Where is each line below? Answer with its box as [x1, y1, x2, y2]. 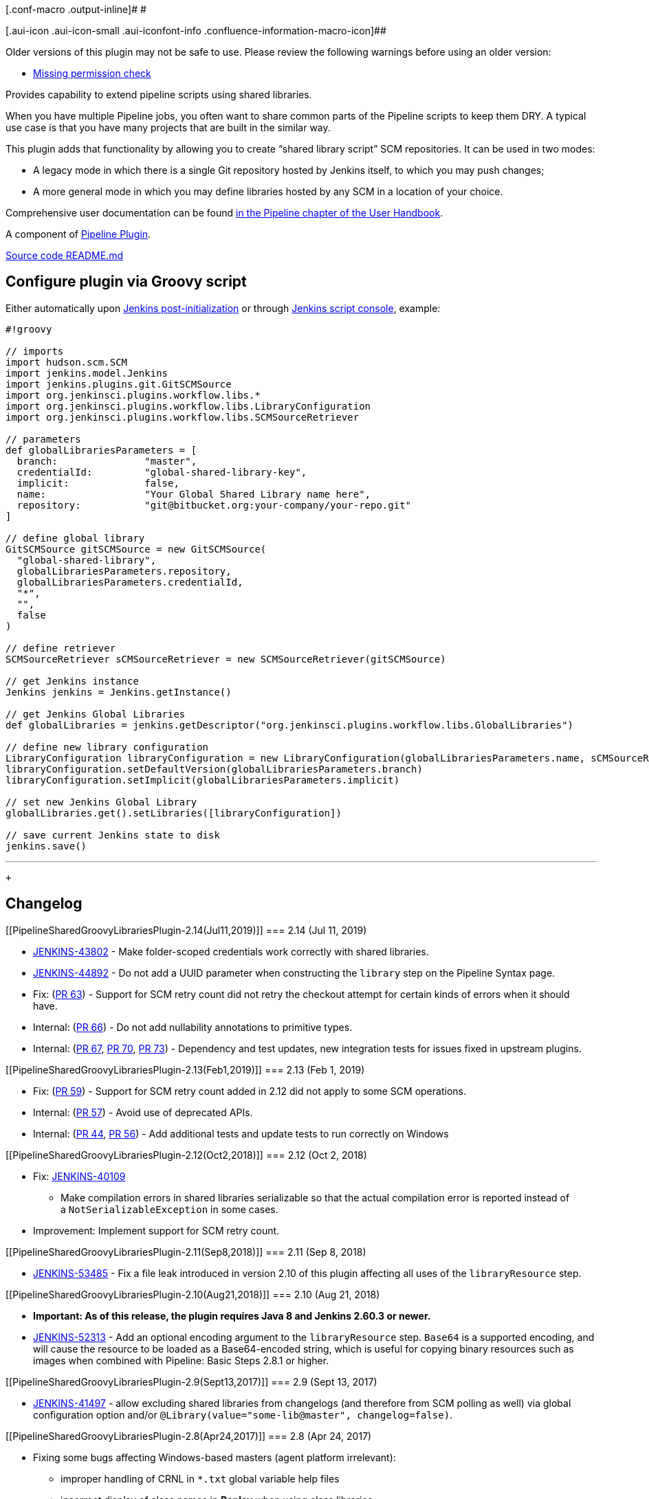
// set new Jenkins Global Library [5, 796, 197, 808]
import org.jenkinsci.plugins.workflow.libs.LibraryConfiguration [5, 400, 371, 412]
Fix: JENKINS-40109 [33, 1170, 126, 1182]
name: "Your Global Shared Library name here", [16, 488, 371, 500]
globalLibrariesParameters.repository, [16, 565, 232, 577]
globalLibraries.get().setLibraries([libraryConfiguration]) [5, 807, 342, 819]
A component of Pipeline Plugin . [5, 228, 151, 240]
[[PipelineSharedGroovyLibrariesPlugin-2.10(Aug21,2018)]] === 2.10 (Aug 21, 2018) [5, 1288, 380, 1300]
